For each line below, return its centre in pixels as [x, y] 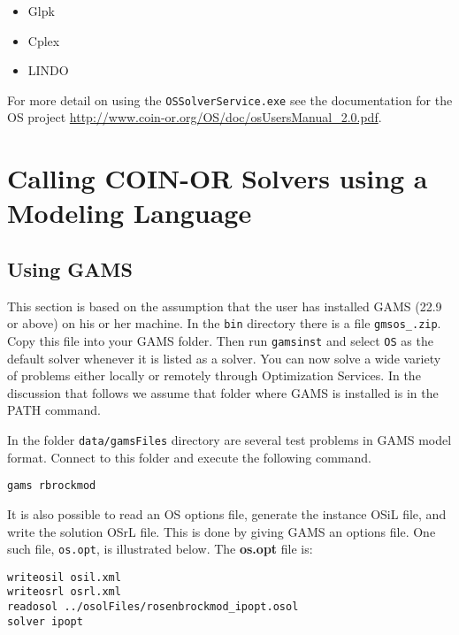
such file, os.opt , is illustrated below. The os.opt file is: [160, 549]
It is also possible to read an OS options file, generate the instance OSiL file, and [227, 513]
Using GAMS [70, 268]
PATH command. [54, 410]
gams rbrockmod [52, 486]
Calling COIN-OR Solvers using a [218, 178]
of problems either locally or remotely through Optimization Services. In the [214, 375]
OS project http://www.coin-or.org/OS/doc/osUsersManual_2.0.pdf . [195, 117]
